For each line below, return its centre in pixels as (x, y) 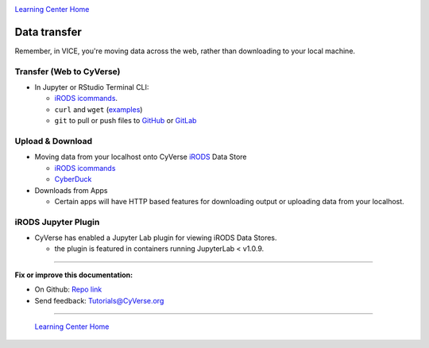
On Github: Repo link (68, 289)
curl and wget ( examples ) (99, 109)
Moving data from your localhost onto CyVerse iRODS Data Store (141, 157)
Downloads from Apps (71, 190)
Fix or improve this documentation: (74, 275)
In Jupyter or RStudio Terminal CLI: (92, 87)
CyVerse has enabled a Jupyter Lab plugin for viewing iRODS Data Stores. (156, 238)
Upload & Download (54, 141)
